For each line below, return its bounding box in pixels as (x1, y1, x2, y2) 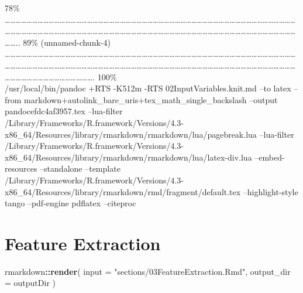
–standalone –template (40, 162, 120, 175)
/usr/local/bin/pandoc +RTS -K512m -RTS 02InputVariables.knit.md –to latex (5, 82, 291, 94)
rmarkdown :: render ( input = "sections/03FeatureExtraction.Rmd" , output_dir (5, 265, 291, 277)
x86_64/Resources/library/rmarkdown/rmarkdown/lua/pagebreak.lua (5, 128, 257, 140)
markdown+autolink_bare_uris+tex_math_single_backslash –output (24, 93, 278, 105)
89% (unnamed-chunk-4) (23, 36, 111, 48)
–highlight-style (243, 185, 298, 197)
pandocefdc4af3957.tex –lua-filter (5, 105, 123, 117)
